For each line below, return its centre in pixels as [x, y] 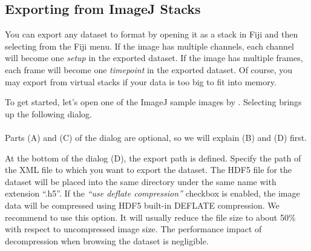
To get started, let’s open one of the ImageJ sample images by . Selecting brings [153, 102]
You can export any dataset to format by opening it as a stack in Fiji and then [152, 34]
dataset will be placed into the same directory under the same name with [141, 181]
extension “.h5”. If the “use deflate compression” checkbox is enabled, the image [152, 193]
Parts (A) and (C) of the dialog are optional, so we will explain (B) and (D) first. [156, 137]
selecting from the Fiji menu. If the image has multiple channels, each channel [149, 46]
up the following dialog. [48, 113]
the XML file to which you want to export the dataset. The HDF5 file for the [148, 170]
